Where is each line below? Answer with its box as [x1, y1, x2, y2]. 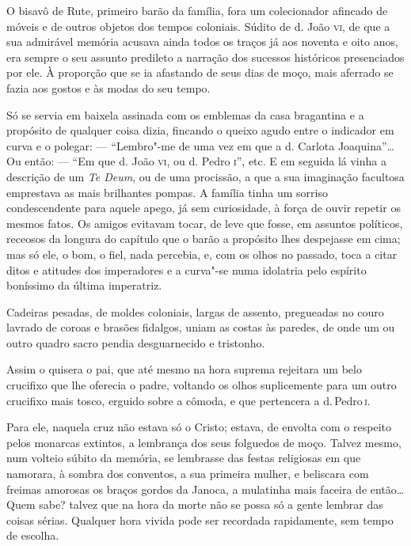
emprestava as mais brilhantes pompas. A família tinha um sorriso [6, 184, 328, 200]
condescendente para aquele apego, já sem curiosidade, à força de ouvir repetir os [6, 199, 401, 216]
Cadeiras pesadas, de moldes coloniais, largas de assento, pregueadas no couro [6, 303, 384, 320]
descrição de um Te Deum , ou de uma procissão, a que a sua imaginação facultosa [6, 168, 405, 184]
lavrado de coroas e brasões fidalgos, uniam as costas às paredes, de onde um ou [6, 319, 395, 336]
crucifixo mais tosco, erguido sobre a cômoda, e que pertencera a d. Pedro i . [6, 392, 371, 408]
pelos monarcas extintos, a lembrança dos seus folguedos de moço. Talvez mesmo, [6, 434, 401, 450]
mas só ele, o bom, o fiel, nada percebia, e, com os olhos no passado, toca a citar [6, 245, 398, 262]
